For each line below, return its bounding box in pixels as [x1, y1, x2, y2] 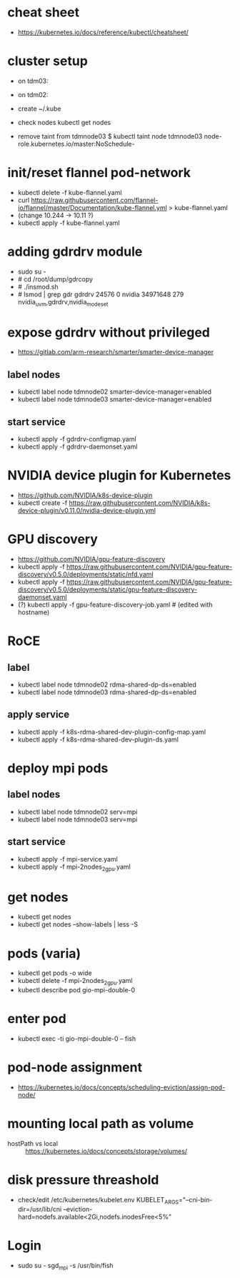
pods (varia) [7, 945, 81, 962]
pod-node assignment [7, 1059, 143, 1076]
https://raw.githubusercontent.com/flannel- [31, 196, 159, 204]
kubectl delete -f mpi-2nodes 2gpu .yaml [17, 977, 133, 987]
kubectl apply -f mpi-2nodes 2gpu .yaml [17, 862, 131, 872]
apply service [7, 709, 70, 721]
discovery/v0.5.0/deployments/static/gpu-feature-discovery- [17, 585, 198, 594]
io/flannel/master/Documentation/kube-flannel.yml [17, 203, 168, 211]
